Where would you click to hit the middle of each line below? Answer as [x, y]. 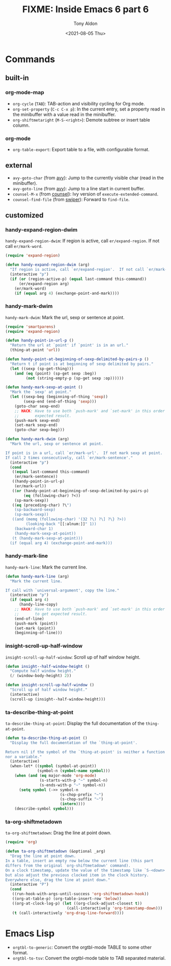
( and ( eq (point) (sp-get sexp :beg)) [55, 373]
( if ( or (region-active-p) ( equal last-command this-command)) [78, 279]
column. [21, 125]
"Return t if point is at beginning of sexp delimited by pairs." [82, 364]
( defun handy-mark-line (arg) [37, 576]
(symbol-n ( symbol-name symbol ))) [74, 771]
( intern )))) [73, 804]
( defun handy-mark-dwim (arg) [37, 439]
